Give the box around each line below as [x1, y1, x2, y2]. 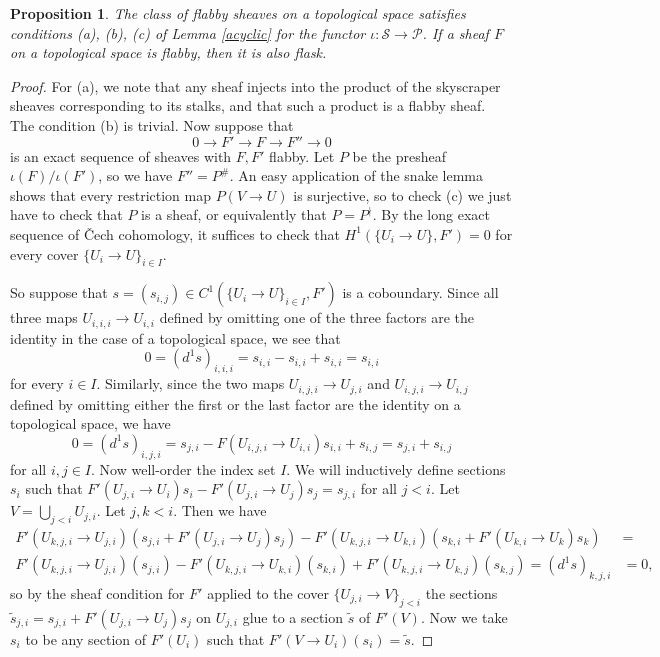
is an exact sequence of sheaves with [10, 145, 232, 166]
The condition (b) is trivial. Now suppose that [10, 114, 294, 135]
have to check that [10, 204, 123, 225]
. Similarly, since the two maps [96, 373, 285, 394]
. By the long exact [372, 204, 490, 225]
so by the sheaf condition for [10, 582, 185, 603]
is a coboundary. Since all [342, 282, 499, 303]
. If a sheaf [422, 22, 489, 43]
